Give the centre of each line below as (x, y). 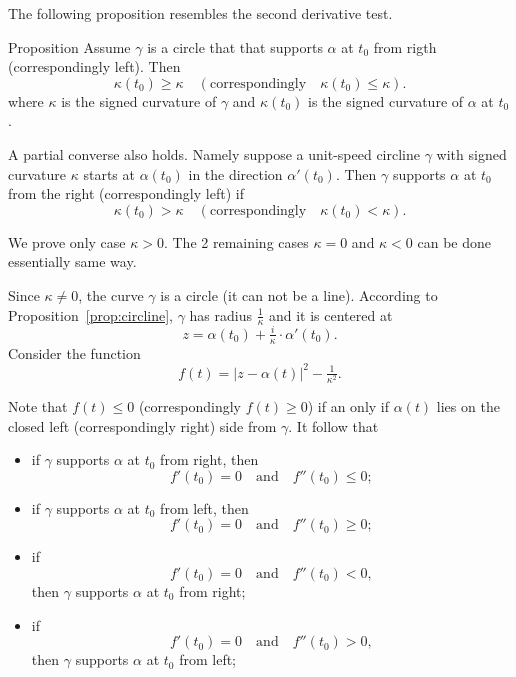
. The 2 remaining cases (236, 241)
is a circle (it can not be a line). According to (299, 294)
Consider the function (74, 352)
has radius (220, 314)
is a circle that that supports (235, 46)
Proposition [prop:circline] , (90, 314)
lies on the (468, 405)
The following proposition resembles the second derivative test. (200, 13)
